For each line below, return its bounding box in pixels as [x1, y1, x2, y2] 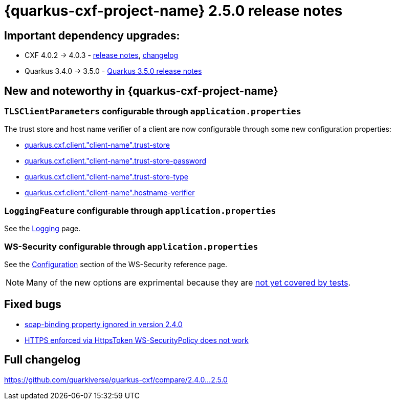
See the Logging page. [4, 224, 81, 233]
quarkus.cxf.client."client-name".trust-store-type [25, 172, 188, 181]
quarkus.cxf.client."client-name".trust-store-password [25, 156, 207, 166]
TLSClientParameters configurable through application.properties [4, 106, 301, 117]
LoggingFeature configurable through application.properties [4, 205, 276, 216]
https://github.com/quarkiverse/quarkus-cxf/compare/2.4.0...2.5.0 [4, 375, 228, 384]
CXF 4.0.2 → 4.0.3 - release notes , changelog [25, 51, 179, 60]
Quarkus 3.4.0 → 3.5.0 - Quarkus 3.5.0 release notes [25, 67, 202, 76]
